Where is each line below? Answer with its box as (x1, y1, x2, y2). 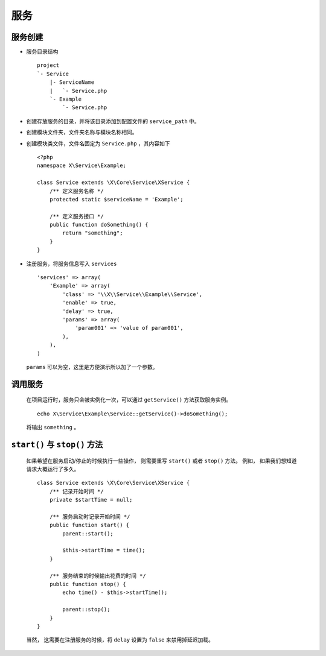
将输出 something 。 (26, 424, 80, 431)
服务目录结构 (26, 48, 59, 55)
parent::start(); (62, 530, 114, 537)
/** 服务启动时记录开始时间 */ (49, 513, 130, 520)
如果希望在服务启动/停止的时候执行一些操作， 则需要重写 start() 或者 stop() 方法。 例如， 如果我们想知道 (26, 457, 297, 464)
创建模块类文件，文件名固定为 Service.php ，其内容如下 (26, 139, 170, 147)
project (37, 62, 60, 69)
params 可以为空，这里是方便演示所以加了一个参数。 (26, 363, 158, 370)
